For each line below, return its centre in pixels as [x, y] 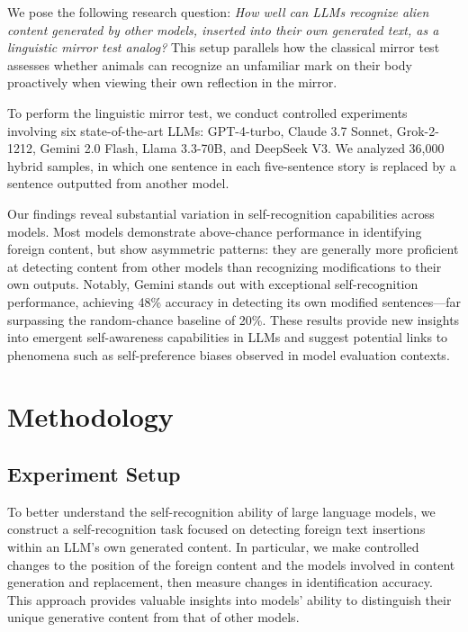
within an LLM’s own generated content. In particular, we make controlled [213, 547]
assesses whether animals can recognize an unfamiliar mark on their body [210, 64]
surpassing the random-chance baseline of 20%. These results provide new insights [234, 319]
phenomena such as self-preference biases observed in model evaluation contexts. [229, 354]
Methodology [90, 416]
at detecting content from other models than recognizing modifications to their [225, 266]
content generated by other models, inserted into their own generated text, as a [223, 29]
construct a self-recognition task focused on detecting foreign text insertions [216, 529]
